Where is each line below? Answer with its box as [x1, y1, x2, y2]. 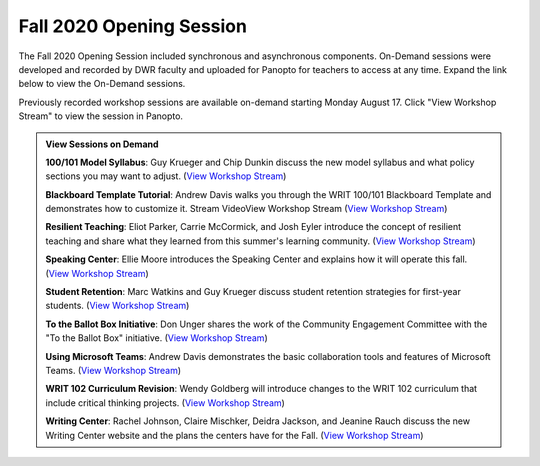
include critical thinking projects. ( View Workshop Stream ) [45, 396, 285, 409]
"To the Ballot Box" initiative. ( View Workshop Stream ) [45, 332, 269, 344]
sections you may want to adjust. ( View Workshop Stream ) [45, 170, 287, 182]
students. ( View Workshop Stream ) [45, 300, 190, 312]
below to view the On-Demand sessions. [18, 78, 186, 90]
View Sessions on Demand [45, 138, 159, 150]
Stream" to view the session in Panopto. [18, 110, 184, 122]
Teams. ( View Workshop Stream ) [45, 364, 182, 376]
